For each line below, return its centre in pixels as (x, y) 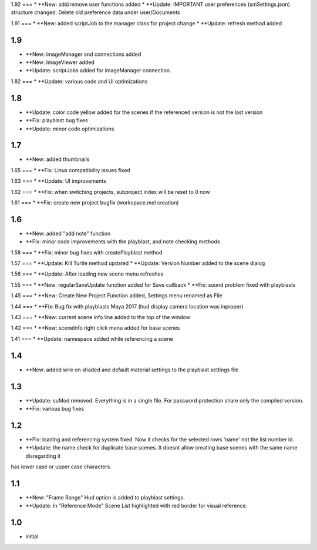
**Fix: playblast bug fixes (57, 120)
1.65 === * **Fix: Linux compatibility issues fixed (70, 170)
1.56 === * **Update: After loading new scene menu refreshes (87, 274)
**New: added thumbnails (58, 159)
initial (32, 536)
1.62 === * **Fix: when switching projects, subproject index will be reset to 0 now (111, 192)
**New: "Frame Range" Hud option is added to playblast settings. (105, 498)
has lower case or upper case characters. (61, 467)
